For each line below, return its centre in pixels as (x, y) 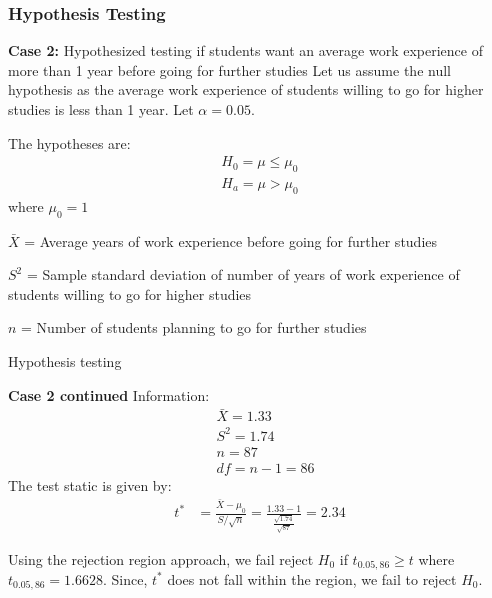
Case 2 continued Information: (109, 394)
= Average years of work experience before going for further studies (231, 240)
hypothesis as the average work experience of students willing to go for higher (246, 89)
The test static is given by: (90, 485)
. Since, (125, 578)
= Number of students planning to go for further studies (194, 327)
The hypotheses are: (69, 142)
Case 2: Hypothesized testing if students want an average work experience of (245, 50)
